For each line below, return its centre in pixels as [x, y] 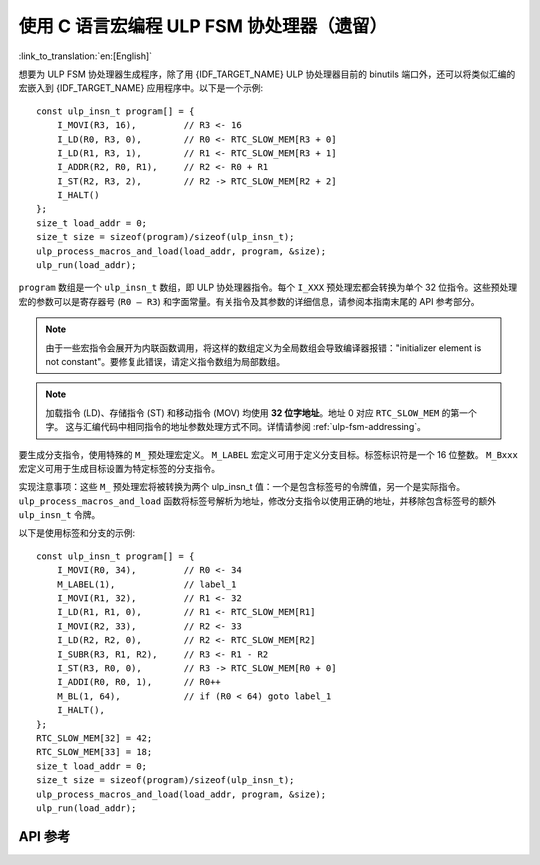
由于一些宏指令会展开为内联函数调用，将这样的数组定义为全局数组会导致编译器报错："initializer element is [263, 347]
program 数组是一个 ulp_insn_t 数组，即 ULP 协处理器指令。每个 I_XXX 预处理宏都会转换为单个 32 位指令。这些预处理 [268, 287]
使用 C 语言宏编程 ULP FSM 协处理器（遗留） [203, 26]
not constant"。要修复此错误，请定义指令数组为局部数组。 [165, 361]
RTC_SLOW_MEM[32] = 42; [94, 738]
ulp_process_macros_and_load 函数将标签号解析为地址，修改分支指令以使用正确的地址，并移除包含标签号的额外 [257, 501]
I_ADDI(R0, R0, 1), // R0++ [139, 682]
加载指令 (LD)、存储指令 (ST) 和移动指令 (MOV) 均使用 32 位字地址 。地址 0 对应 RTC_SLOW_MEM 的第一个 [261, 412]
